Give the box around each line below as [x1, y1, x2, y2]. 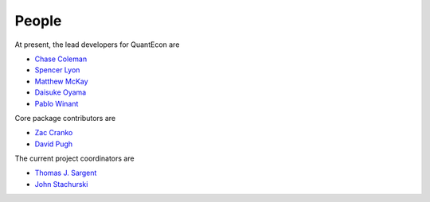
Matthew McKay [34, 76, 88, 86]
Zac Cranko [34, 128, 73, 138]
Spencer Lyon [34, 65, 80, 75]
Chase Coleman [34, 54, 88, 64]
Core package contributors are [14, 113, 115, 122]
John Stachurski [34, 179, 88, 188]
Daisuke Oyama [34, 87, 87, 97]
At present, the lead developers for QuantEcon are [14, 40, 180, 49]
